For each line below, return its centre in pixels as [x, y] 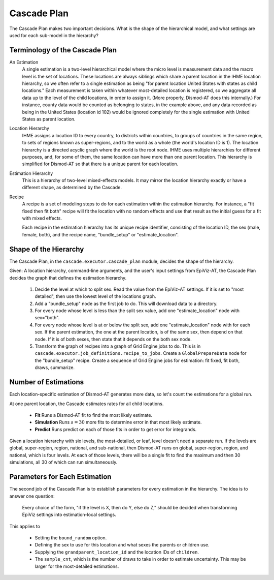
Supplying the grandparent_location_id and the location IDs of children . [117, 552]
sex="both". [47, 318]
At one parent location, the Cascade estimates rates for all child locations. [87, 404]
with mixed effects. [42, 218]
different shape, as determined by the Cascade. [72, 188]
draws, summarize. [55, 368]
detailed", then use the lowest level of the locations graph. [96, 296]
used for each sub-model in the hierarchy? [54, 35]
